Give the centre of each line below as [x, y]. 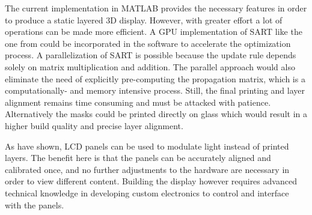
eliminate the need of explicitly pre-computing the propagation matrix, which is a [155, 78]
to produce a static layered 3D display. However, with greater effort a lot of [144, 20]
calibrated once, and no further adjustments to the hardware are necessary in [147, 169]
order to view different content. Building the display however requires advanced [151, 181]
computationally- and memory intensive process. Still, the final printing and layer [155, 90]
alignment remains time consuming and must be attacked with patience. [138, 102]
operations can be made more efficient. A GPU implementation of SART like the [154, 32]
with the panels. [35, 204]
